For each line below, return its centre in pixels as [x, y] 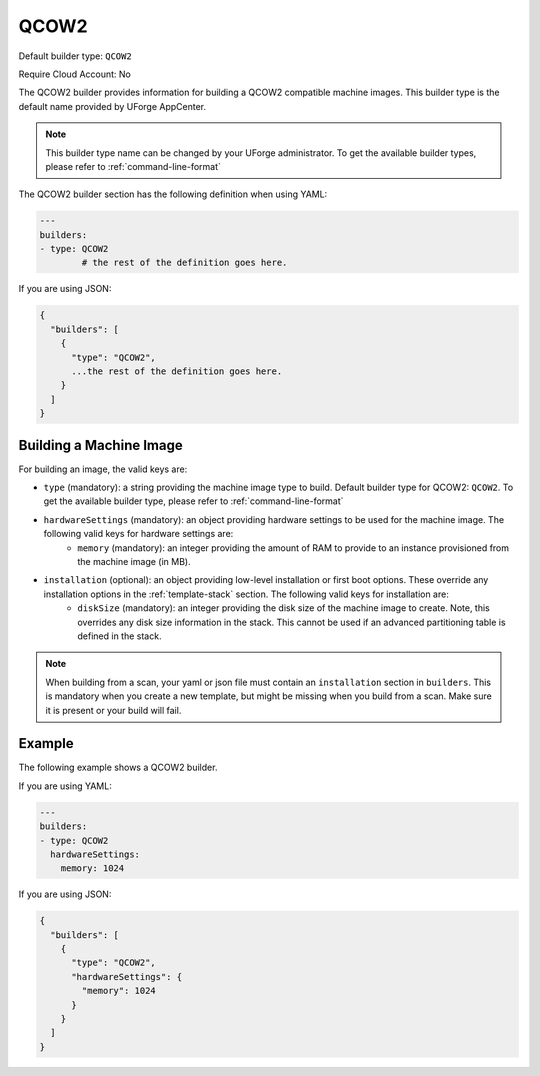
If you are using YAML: [65, 786]
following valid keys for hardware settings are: [138, 534]
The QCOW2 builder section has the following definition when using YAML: [173, 194]
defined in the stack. [119, 636]
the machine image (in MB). [134, 561]
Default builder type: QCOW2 [75, 56]
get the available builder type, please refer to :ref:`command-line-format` [193, 501]
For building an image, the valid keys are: [103, 469]
